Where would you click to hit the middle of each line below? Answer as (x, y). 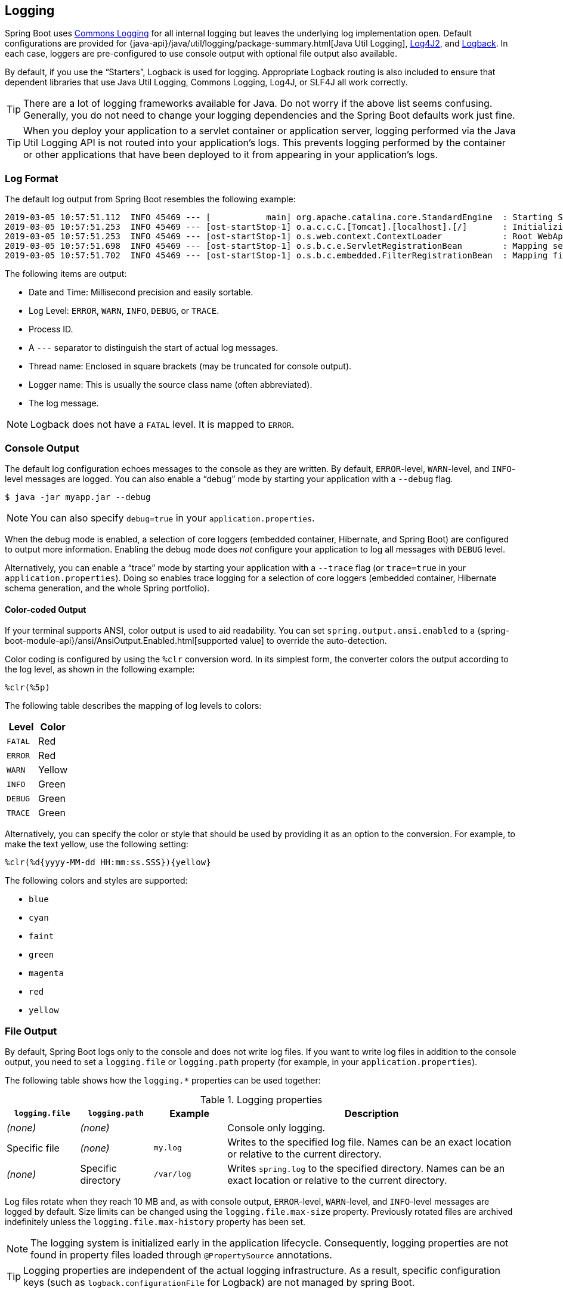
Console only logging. (276, 1127)
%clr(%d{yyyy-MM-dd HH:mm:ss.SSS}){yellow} (108, 862)
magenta (47, 973)
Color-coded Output (46, 609)
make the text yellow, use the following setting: (97, 844)
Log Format (32, 178)
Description (372, 1113)
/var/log (172, 1174)
